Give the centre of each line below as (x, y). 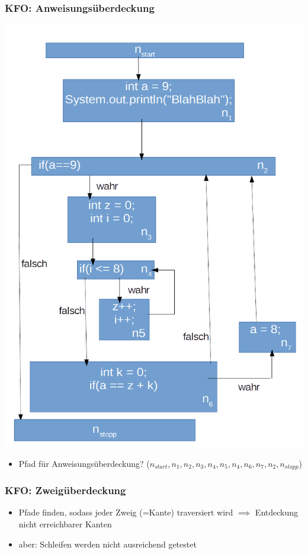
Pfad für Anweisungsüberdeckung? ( (84, 463)
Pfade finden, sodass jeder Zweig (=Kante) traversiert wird (126, 512)
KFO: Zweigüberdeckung (65, 490)
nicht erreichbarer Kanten (65, 523)
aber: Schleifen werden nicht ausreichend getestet (108, 544)
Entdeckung (277, 512)
